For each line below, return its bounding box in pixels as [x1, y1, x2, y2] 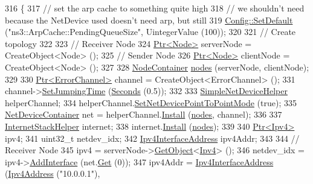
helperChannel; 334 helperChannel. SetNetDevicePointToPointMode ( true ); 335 [5, 96, 297, 109]
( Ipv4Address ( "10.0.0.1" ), [5, 167, 100, 180]
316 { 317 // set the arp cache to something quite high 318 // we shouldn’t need [5, 2, 305, 14]
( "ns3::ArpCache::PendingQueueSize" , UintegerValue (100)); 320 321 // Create [5, 25, 296, 38]
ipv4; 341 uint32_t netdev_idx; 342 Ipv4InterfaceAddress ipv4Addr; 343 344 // [5, 132, 300, 144]
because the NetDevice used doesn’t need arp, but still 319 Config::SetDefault [5, 13, 293, 26]
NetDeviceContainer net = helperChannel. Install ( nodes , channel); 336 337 [5, 108, 282, 121]
